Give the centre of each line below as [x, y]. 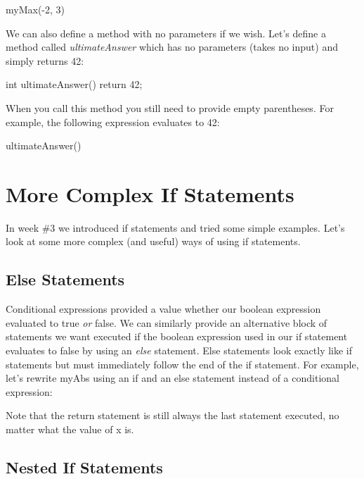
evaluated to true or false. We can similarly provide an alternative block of [167, 322]
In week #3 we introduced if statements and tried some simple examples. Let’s [175, 227]
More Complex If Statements [150, 193]
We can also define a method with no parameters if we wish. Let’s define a [166, 33]
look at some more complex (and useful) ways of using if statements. [153, 241]
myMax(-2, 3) [35, 9]
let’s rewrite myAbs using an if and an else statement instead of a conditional [173, 378]
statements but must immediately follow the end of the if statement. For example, [182, 364]
